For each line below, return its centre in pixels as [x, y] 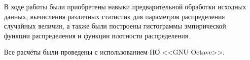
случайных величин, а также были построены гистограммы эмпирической [115, 26]
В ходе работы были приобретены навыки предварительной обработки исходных [125, 6]
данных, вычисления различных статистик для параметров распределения [115, 16]
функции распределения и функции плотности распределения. [97, 35]
